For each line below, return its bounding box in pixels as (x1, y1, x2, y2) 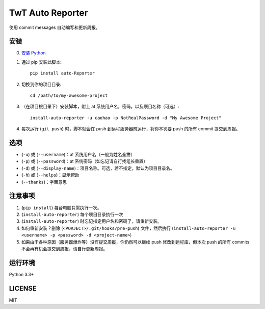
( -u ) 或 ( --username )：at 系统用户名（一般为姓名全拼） (21, 152, 135, 158)
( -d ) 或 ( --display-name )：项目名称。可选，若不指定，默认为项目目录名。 (21, 165, 175, 171)
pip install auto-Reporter (30, 71, 95, 76)
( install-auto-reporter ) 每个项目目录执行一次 (21, 211, 124, 217)
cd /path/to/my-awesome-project (30, 93, 108, 98)
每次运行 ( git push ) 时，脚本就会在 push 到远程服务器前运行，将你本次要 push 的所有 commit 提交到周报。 (21, 126, 240, 132)
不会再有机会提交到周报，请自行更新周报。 (21, 245, 107, 252)
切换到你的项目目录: (21, 81, 62, 87)
